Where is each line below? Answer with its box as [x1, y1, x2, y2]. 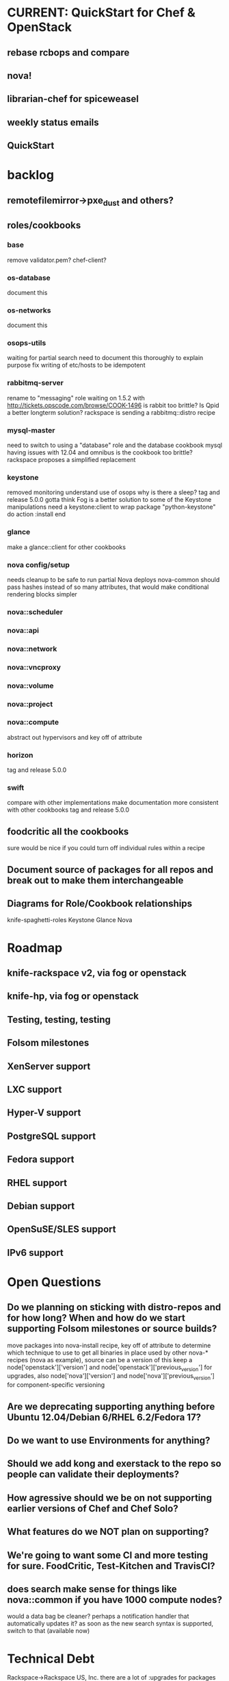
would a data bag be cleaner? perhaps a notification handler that [7, 1612, 189, 1621]
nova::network [7, 644, 57, 653]
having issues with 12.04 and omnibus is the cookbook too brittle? [7, 448, 193, 457]
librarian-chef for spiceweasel [7, 93, 139, 105]
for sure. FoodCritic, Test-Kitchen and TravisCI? [7, 1560, 215, 1571]
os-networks [7, 305, 51, 315]
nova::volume [7, 681, 54, 690]
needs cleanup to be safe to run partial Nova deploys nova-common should [7, 575, 220, 583]
